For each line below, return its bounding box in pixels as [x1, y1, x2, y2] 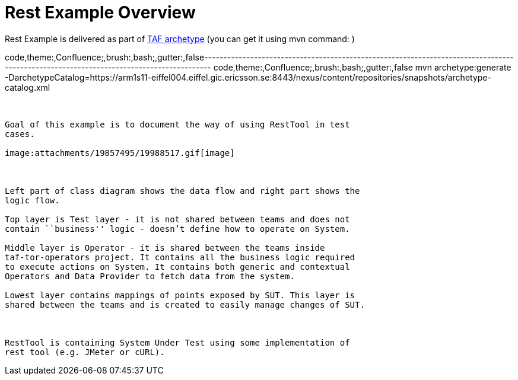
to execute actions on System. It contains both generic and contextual [5, 261, 350, 272]
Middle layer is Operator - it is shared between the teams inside [5, 242, 325, 253]
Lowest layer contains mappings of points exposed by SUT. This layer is [5, 290, 355, 300]
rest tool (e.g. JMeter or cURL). [5, 347, 165, 357]
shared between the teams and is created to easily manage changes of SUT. [5, 299, 365, 309]
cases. [5, 129, 35, 139]
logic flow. [5, 195, 60, 205]
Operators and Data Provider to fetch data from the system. [5, 271, 295, 281]
